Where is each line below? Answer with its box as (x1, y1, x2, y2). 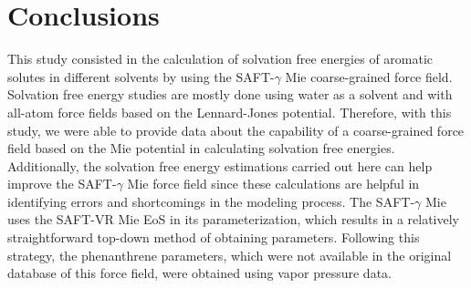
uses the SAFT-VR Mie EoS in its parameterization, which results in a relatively (7, 210, 459, 229)
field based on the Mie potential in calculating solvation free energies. (7, 139, 395, 158)
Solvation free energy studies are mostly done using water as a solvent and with (7, 85, 453, 104)
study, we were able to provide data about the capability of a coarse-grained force (7, 120, 465, 139)
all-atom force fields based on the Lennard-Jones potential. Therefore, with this (7, 102, 452, 121)
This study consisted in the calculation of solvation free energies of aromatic (7, 49, 434, 68)
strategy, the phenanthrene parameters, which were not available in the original (7, 245, 452, 264)
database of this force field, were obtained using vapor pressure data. (7, 263, 392, 283)
